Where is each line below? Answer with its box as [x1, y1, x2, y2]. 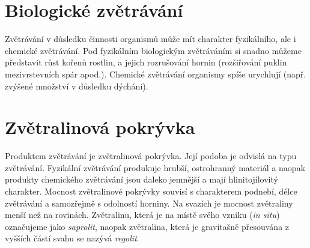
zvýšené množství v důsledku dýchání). [5, 79, 148, 92]
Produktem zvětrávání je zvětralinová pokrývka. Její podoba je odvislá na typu [5, 150, 297, 162]
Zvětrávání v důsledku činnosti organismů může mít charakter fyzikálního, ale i [5, 32, 296, 45]
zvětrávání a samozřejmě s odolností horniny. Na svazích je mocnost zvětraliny [5, 196, 293, 209]
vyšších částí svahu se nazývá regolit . [5, 232, 139, 244]
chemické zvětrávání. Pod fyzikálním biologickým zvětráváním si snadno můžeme [5, 44, 302, 56]
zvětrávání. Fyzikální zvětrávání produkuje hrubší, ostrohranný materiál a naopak [5, 161, 306, 174]
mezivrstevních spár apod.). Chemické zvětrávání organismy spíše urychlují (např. [5, 67, 306, 80]
